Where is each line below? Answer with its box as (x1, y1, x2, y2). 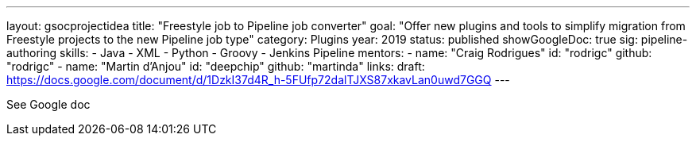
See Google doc (6, 98, 91, 111)
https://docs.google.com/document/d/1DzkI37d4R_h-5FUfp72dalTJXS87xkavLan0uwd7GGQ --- (6, 73, 510, 86)
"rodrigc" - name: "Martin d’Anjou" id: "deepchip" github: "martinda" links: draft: (6, 59, 425, 73)
